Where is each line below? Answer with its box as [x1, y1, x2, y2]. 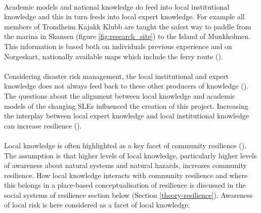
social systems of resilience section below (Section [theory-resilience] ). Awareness [4, 189, 253, 200]
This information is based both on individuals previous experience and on [4, 40, 232, 51]
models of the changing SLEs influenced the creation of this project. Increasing [4, 100, 248, 111]
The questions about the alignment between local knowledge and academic [4, 90, 236, 101]
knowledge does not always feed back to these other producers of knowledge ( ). [4, 80, 249, 91]
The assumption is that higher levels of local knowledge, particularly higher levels [4, 150, 257, 160]
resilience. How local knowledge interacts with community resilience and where [4, 169, 248, 180]
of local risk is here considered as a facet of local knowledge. [4, 199, 190, 210]
